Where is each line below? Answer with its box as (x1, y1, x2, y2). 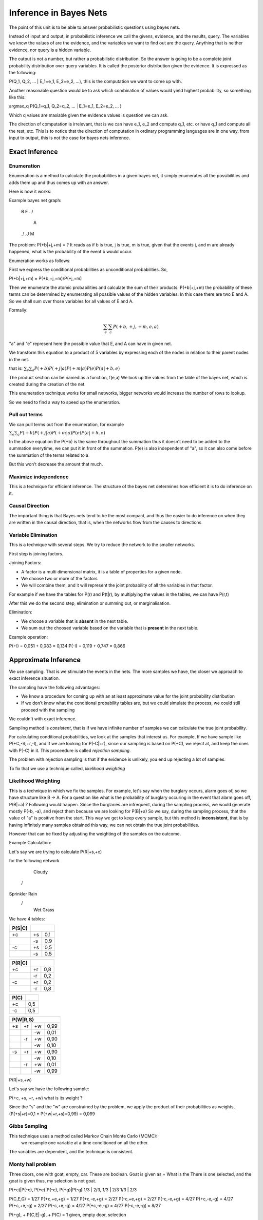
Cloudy (33, 869, 48, 874)
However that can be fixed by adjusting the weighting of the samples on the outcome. (9, 831, 181, 837)
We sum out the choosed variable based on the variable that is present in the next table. (21, 625, 199, 631)
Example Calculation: (9, 840, 51, 846)
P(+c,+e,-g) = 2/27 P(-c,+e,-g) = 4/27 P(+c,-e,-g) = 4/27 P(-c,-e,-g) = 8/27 (9, 1203, 161, 1209)
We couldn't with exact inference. (9, 716, 76, 722)
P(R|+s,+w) (9, 1077, 32, 1083)
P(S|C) (12, 925, 28, 932)
